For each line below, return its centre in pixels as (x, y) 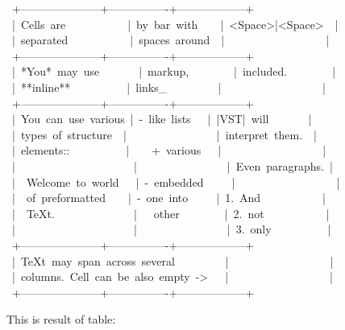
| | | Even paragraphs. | (172, 165)
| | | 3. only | (171, 229)
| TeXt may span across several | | (172, 260)
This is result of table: (61, 319)
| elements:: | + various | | (169, 150)
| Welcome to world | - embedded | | (176, 181)
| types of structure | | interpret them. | (164, 134)
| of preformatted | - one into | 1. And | (169, 198)
